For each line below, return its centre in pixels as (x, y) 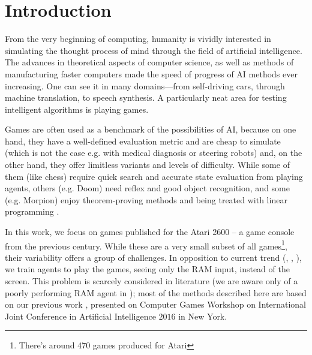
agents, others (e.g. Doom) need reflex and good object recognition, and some (147, 188)
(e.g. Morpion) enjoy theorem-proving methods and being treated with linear (146, 199)
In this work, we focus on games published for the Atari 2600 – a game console (150, 232)
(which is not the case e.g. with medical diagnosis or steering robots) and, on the (154, 153)
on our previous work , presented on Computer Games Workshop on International (155, 304)
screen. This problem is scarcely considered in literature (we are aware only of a (151, 281)
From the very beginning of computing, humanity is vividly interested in (138, 39)
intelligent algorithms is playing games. (77, 109)
